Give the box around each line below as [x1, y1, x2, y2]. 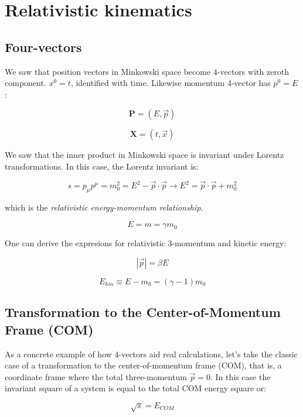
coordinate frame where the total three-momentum [5, 370, 187, 382]
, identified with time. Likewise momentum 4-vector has [70, 77, 271, 89]
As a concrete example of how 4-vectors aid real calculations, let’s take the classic [5, 347, 298, 360]
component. [5, 77, 46, 89]
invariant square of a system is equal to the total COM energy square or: [5, 382, 267, 394]
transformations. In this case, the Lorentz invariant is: [5, 160, 199, 172]
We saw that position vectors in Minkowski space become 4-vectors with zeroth [5, 65, 290, 77]
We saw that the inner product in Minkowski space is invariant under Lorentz [5, 149, 284, 161]
